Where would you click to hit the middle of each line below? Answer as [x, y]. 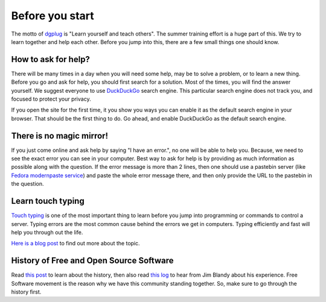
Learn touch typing [48, 201]
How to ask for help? [51, 59]
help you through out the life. [47, 232]
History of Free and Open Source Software [92, 261]
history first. [26, 292]
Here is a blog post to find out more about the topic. [75, 244]
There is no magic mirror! [60, 136]
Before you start [53, 16]
